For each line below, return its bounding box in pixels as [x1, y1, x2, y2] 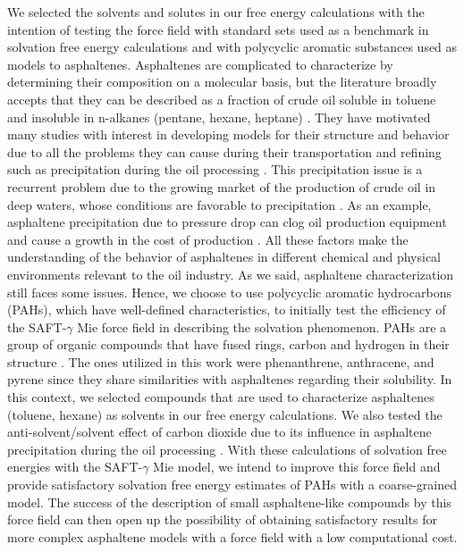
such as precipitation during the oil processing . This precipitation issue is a [7, 160, 423, 179]
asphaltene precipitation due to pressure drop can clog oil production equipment [7, 213, 447, 231]
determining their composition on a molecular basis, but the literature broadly [7, 72, 437, 91]
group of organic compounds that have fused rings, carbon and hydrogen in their [7, 335, 450, 354]
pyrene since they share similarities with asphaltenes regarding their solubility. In [7, 370, 452, 389]
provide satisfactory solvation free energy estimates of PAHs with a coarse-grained [7, 475, 457, 494]
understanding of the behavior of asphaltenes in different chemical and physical [7, 247, 442, 266]
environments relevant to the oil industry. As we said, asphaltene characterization [7, 264, 454, 283]
